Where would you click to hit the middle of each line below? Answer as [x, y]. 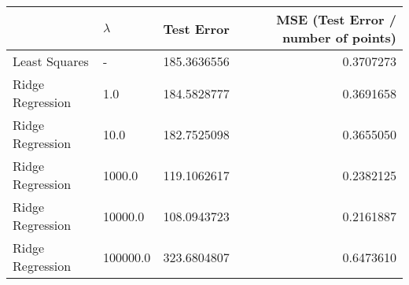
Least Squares [51, 61]
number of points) [339, 37]
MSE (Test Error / [336, 19]
